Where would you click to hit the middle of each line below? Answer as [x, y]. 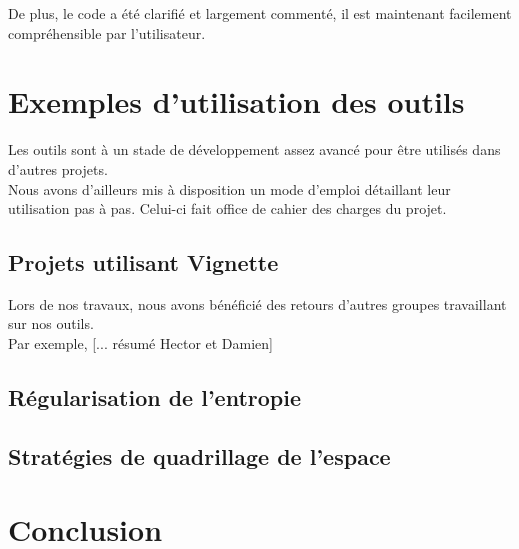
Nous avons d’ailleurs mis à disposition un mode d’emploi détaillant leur [229, 188]
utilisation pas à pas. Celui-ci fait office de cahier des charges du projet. [227, 208]
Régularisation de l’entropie [155, 397]
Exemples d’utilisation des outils [236, 101]
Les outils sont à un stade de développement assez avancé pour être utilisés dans [254, 149]
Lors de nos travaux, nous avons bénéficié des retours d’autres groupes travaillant [257, 303]
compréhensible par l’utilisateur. [107, 32]
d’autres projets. [58, 168]
